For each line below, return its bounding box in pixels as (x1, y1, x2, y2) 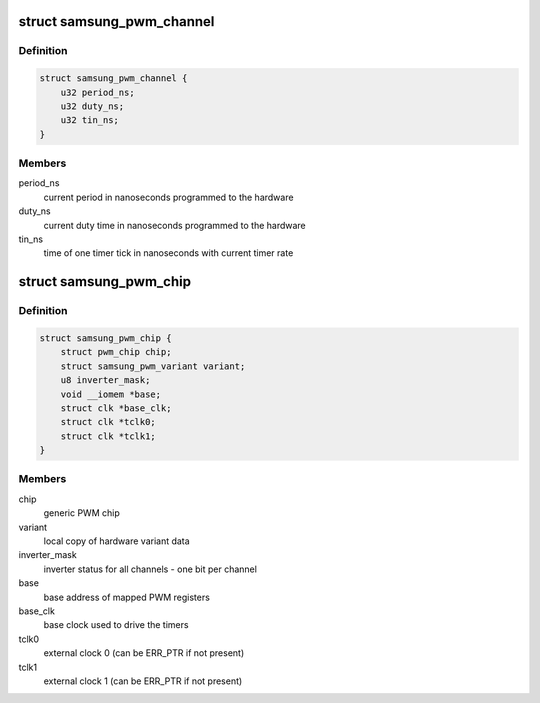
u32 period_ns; (60, 86, 135, 98)
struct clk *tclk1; (60, 430, 157, 442)
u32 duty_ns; (60, 100, 125, 112)
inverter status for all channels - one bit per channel (43, 563, 257, 575)
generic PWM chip (43, 507, 120, 519)
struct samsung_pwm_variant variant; (60, 360, 246, 372)
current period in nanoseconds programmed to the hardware (43, 191, 294, 203)
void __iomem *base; (60, 388, 162, 400)
